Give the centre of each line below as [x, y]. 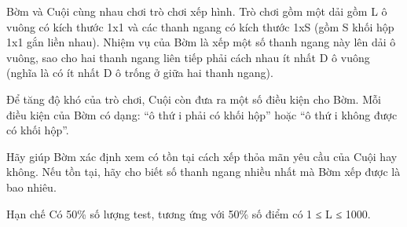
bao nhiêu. [31, 187]
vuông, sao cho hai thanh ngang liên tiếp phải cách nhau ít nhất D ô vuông [188, 57]
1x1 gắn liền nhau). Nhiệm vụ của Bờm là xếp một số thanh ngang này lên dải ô [201, 42]
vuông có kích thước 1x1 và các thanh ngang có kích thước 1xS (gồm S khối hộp [200, 26]
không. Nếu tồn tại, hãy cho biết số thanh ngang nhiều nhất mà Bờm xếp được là [203, 172]
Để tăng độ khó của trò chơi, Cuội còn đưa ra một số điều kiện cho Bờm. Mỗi [194, 99]
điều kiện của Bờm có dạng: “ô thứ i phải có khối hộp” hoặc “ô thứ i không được [202, 114]
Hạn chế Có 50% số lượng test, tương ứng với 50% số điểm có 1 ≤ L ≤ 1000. [189, 213]
